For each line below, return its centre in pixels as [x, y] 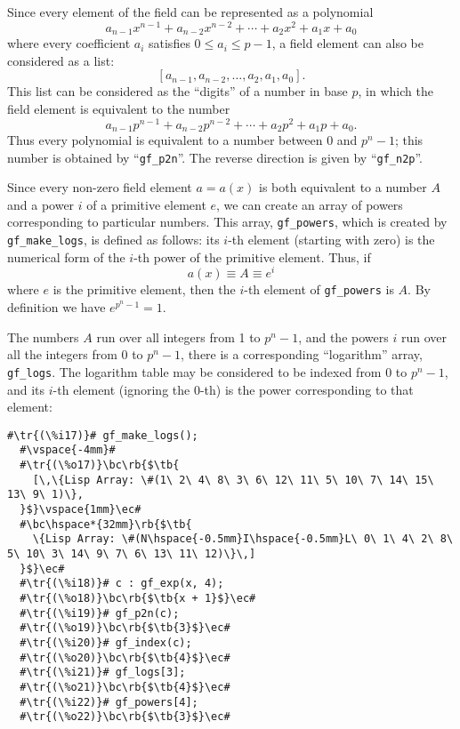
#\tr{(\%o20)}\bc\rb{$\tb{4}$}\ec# [125, 657]
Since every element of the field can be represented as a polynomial [190, 12]
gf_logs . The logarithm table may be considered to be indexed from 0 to [207, 371]
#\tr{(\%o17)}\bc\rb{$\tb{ [100, 465]
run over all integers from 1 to [178, 336]
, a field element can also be [348, 43]
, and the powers [343, 336]
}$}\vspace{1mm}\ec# [81, 510]
